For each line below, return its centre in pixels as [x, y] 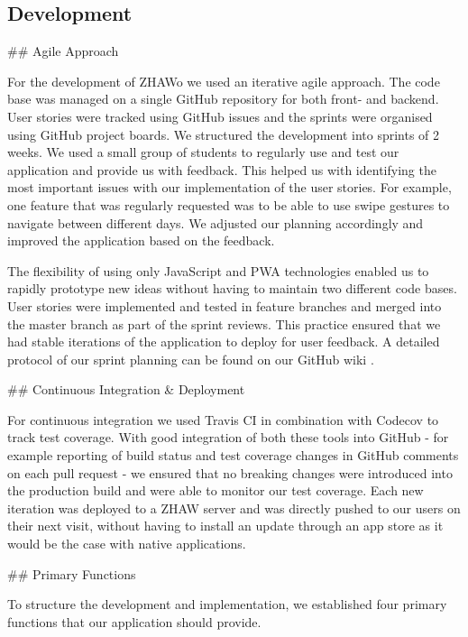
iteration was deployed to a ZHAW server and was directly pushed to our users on [234, 508]
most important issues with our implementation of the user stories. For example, [229, 187]
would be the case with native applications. [127, 544]
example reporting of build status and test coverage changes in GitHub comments [233, 455]
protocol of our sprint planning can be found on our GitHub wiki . [191, 359]
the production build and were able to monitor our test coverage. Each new [216, 490]
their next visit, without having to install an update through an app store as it [225, 526]
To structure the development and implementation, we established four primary [227, 604]
